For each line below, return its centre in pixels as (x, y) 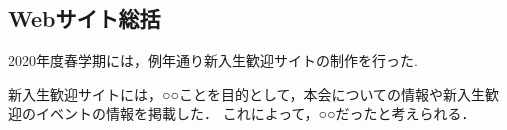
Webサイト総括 (84, 18)
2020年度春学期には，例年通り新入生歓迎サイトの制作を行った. (213, 60)
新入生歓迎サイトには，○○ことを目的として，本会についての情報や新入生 (247, 93)
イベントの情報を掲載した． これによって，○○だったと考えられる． (255, 113)
